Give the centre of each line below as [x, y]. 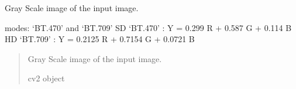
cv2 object [46, 78]
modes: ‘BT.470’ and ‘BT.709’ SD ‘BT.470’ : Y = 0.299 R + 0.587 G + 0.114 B [148, 27]
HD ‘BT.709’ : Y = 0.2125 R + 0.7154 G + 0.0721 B [100, 39]
